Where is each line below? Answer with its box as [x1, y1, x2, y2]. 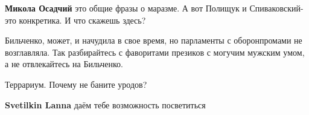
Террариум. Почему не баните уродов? [5, 77, 147, 90]
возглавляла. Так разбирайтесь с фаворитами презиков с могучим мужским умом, [5, 45, 305, 58]
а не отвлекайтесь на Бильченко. [5, 57, 123, 70]
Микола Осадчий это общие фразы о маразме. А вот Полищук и [5, 2, 247, 14]
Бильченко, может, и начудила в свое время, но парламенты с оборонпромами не [5, 34, 302, 47]
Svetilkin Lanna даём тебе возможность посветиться [5, 98, 206, 111]
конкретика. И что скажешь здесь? [19, 13, 146, 26]
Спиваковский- [249, 2, 304, 14]
